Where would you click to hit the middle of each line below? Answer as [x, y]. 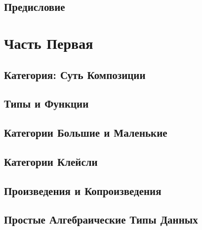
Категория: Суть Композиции [75, 74]
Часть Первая [49, 43]
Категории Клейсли [51, 161]
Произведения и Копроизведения [83, 190]
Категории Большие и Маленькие [86, 133]
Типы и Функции [46, 103]
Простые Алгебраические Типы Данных [101, 219]
